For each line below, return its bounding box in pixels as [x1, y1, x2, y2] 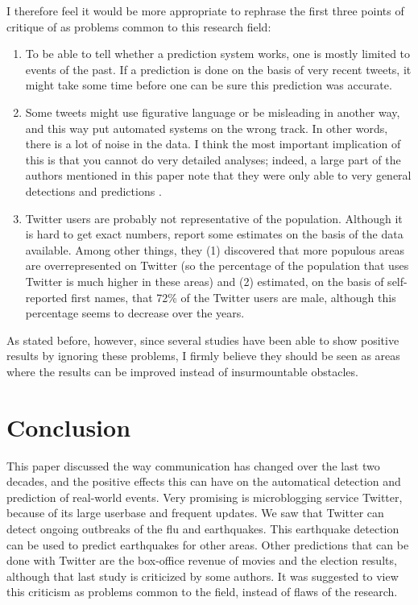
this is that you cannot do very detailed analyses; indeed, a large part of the [25, 151, 401, 168]
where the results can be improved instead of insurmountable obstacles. [6, 363, 358, 379]
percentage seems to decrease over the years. [25, 305, 245, 321]
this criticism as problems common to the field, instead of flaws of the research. [6, 583, 398, 600]
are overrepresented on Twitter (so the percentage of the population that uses [25, 257, 409, 274]
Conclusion [6, 410, 131, 443]
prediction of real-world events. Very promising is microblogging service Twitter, [6, 488, 403, 505]
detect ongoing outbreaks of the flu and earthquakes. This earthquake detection [6, 520, 399, 537]
